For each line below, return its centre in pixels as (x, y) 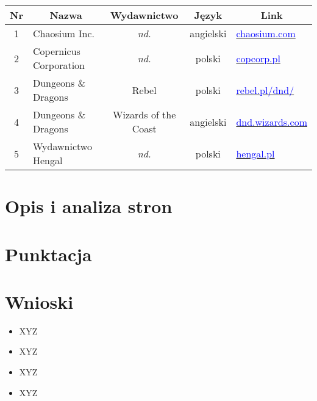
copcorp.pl (258, 58)
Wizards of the (144, 114)
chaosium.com (266, 33)
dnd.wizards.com (272, 121)
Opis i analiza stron (89, 206)
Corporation (59, 65)
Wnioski (39, 301)
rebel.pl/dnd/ (265, 90)
